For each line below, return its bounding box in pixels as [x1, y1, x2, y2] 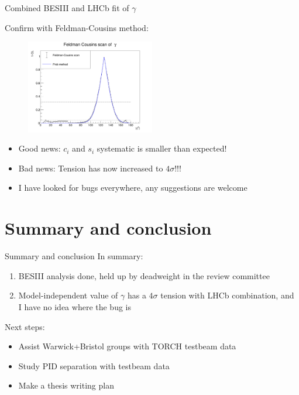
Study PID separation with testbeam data [18, 359, 170, 372]
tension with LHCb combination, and [160, 289, 294, 301]
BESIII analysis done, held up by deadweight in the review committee [18, 269, 270, 281]
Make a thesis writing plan [18, 379, 114, 391]
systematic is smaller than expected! [97, 142, 227, 154]
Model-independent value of [18, 289, 118, 301]
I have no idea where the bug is [18, 300, 132, 312]
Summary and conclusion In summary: [5, 250, 143, 262]
